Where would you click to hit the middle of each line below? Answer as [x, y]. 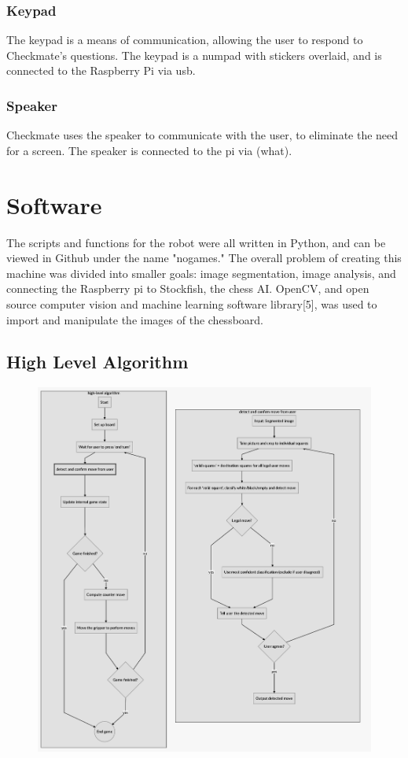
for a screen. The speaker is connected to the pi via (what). [149, 150]
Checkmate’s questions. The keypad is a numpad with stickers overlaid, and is [194, 55]
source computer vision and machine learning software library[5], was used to [192, 303]
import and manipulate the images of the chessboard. [135, 319]
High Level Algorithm [97, 362]
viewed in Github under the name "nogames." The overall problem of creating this [204, 258]
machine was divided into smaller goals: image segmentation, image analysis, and [201, 273]
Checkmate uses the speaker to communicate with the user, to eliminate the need [202, 135]
